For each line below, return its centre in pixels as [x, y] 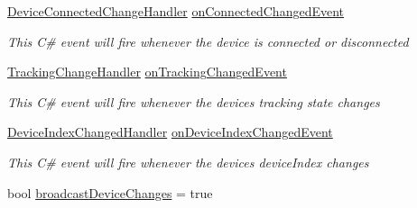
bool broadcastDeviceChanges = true [110, 192]
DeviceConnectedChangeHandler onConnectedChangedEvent [176, 11]
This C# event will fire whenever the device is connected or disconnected [208, 41]
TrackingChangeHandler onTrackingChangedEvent [147, 72]
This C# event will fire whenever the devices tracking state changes [194, 101]
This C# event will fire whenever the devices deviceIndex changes [188, 162]
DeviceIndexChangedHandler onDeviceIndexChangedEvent [170, 132]
